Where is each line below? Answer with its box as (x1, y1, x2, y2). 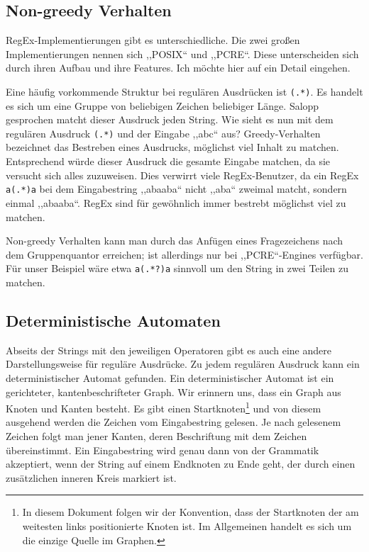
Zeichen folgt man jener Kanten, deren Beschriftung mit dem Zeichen (6, 428, 307, 443)
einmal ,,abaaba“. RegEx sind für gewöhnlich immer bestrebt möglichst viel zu (6, 195, 346, 210)
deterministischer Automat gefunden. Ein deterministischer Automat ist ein (6, 370, 334, 385)
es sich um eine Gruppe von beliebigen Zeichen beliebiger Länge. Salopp (6, 98, 319, 113)
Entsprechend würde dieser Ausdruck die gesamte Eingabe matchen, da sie (6, 154, 331, 169)
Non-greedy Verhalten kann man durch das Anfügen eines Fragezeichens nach (6, 233, 343, 248)
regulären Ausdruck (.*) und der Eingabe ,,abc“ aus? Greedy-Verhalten (6, 125, 321, 140)
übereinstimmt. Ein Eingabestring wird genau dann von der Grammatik (6, 442, 319, 457)
